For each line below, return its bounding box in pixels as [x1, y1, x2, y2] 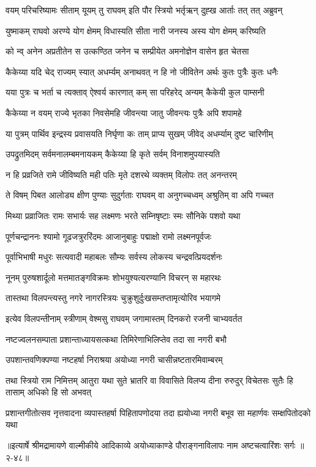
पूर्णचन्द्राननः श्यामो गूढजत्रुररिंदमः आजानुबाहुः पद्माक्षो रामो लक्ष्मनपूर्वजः [6, 230, 212, 242]
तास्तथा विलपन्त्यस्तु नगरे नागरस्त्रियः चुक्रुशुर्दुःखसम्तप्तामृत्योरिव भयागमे [6, 291, 221, 304]
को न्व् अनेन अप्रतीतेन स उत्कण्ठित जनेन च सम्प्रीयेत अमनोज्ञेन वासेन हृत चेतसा [6, 45, 249, 58]
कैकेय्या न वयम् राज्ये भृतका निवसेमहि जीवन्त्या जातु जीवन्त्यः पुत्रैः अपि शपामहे [6, 106, 242, 119]
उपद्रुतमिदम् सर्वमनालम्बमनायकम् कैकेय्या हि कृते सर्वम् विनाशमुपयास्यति [6, 148, 220, 160]
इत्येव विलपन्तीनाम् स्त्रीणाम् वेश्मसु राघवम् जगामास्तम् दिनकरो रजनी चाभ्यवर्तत [6, 312, 243, 324]
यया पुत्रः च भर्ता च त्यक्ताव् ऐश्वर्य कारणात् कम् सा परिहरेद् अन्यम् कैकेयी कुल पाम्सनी [6, 86, 265, 99]
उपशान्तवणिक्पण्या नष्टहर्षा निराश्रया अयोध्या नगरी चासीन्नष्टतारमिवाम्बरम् [6, 353, 223, 366]
